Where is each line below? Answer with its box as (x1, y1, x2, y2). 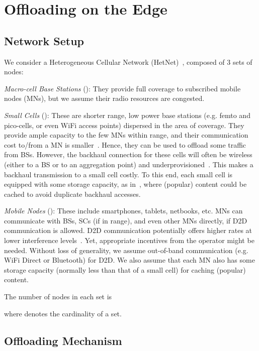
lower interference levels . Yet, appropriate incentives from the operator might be (4, 235, 254, 246)
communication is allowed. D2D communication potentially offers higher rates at (4, 225, 252, 236)
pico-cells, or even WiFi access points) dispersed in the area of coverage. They (4, 120, 244, 130)
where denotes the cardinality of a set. (4, 308, 122, 318)
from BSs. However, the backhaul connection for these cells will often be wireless (4, 149, 252, 160)
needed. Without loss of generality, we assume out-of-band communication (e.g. (4, 245, 248, 255)
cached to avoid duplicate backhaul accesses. (4, 188, 141, 199)
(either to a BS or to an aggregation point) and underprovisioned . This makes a (4, 159, 253, 169)
